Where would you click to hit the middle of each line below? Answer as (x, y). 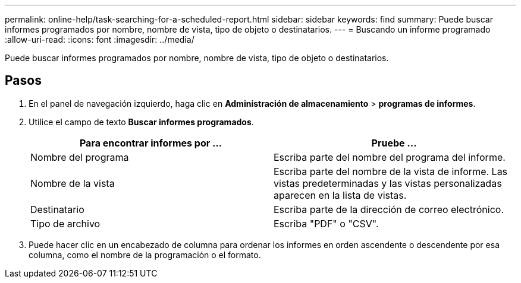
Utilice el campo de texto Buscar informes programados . (141, 122)
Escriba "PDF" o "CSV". (326, 223)
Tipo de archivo (65, 223)
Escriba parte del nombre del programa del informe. (390, 157)
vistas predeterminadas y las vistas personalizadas (388, 183)
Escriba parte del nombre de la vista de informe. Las (391, 171)
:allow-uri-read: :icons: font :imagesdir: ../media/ (100, 39)
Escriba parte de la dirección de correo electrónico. (389, 209)
